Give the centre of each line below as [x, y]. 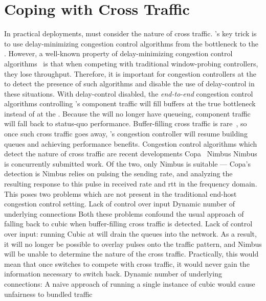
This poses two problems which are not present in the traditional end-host [120, 193]
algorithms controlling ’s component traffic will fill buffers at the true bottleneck [130, 103]
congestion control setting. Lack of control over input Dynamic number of [120, 204]
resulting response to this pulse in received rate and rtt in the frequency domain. [131, 184]
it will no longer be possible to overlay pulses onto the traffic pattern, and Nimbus [133, 244]
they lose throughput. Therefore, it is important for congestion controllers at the [130, 73]
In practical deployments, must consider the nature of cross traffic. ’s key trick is [130, 33]
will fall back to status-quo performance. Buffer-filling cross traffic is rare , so [126, 123]
